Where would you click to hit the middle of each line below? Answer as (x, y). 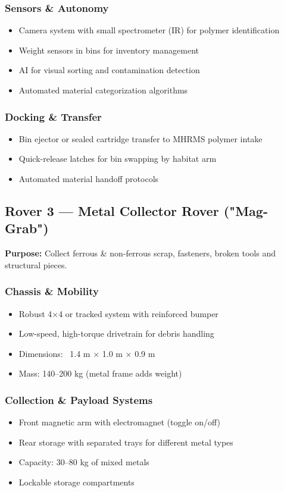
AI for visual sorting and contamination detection (109, 70)
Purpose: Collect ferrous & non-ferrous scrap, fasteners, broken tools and (140, 253)
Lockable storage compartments (77, 482)
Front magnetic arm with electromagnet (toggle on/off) (120, 422)
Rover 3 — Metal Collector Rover (112, 210)
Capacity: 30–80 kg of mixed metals (84, 462)
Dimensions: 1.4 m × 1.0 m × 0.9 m (87, 353)
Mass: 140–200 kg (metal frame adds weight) (100, 373)
